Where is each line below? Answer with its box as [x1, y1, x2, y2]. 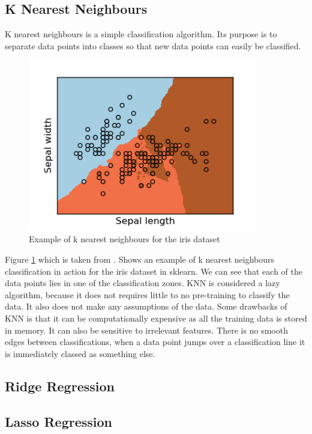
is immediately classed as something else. [5, 347, 155, 359]
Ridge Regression [5, 376, 115, 395]
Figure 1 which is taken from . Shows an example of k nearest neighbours [5, 253, 275, 266]
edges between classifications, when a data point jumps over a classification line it [5, 335, 305, 348]
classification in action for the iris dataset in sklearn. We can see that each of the [5, 264, 302, 277]
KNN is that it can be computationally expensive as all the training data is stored [5, 312, 307, 324]
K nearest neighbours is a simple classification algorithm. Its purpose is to [5, 28, 277, 40]
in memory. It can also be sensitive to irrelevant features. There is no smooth [5, 323, 288, 336]
